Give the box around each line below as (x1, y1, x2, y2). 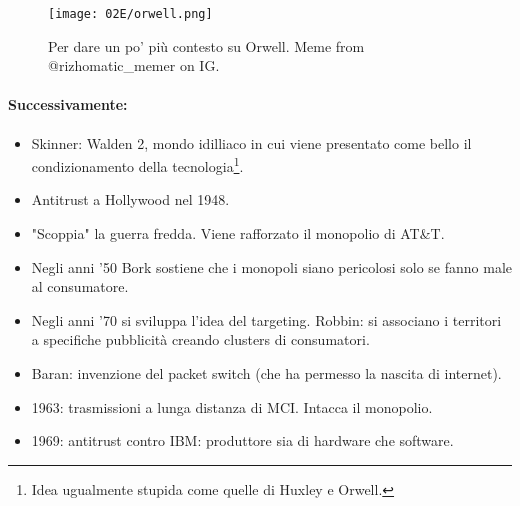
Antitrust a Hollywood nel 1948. (31, 189, 230, 210)
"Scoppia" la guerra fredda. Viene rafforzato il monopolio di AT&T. (31, 223, 445, 244)
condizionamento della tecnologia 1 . (31, 153, 244, 176)
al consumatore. (31, 276, 129, 297)
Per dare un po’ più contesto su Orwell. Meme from (48, 35, 365, 56)
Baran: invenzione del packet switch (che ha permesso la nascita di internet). (31, 363, 502, 384)
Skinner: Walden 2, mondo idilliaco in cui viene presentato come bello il (31, 132, 472, 153)
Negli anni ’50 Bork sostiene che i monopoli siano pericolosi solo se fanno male (31, 256, 512, 277)
